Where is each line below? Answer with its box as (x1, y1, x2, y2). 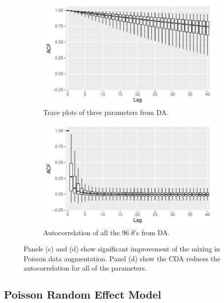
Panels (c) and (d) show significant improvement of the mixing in (24, 244, 220, 254)
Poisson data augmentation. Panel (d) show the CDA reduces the (24, 253, 221, 263)
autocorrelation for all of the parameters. (24, 263, 147, 273)
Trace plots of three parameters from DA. (43, 107, 168, 117)
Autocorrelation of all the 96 (43, 227, 129, 237)
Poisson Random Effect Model (4, 287, 162, 302)
